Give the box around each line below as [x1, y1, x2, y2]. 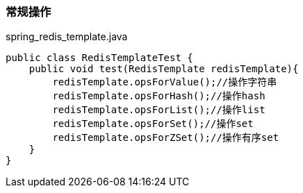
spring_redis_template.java [6, 31, 128, 43]
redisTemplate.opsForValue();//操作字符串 [52, 76, 277, 88]
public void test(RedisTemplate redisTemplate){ [28, 63, 299, 75]
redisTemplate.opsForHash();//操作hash [52, 90, 265, 102]
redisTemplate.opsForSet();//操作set [52, 118, 254, 130]
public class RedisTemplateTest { [6, 52, 193, 64]
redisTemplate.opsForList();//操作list [52, 104, 265, 116]
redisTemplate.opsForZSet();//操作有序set [52, 132, 279, 144]
